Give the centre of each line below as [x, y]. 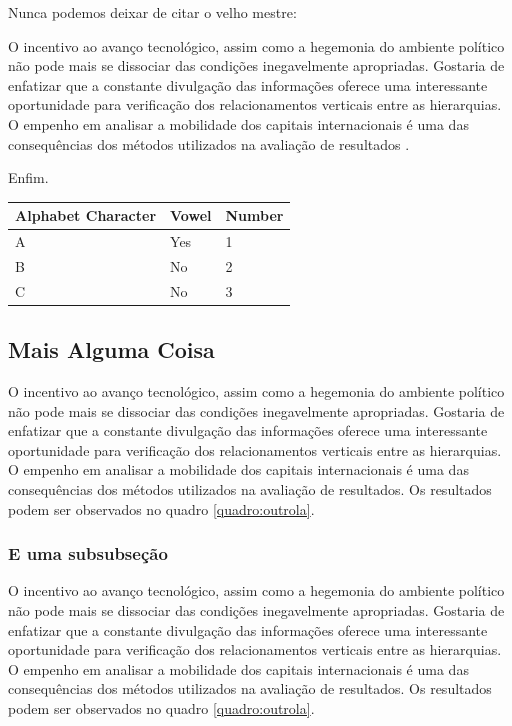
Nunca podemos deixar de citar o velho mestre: [152, 12]
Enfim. [28, 177]
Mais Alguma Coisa [111, 349]
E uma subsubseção [88, 553]
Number [254, 215]
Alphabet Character [86, 215]
